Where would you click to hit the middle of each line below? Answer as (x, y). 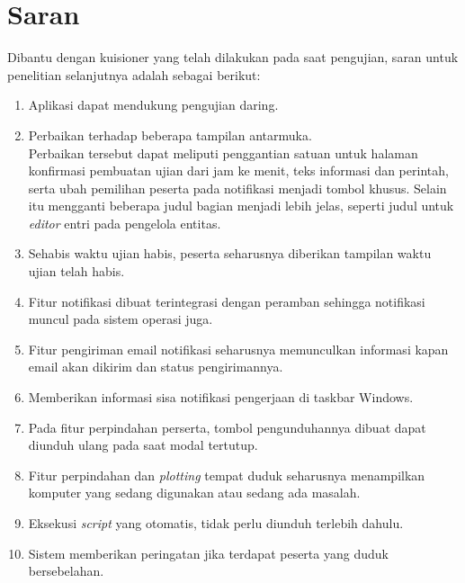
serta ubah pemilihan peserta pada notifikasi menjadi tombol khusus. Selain (237, 188)
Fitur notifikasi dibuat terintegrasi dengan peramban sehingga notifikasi (227, 301)
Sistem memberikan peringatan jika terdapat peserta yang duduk (208, 553)
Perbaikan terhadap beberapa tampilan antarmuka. (170, 135)
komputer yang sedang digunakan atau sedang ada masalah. (194, 493)
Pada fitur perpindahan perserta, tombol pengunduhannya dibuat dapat (227, 427)
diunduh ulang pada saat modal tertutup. (143, 445)
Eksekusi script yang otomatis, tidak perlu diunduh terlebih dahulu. (216, 523)
